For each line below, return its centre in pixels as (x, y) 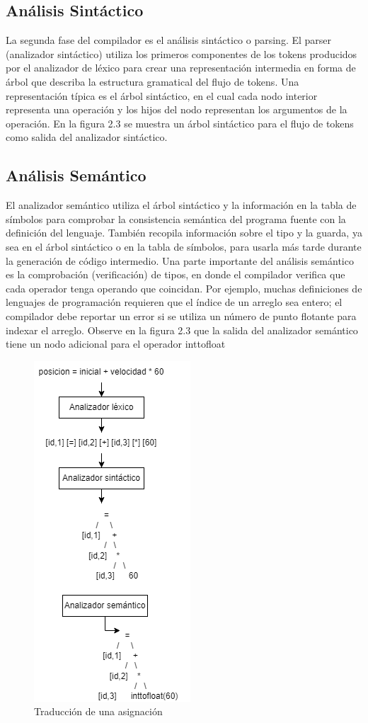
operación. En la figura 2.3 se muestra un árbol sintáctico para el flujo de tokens (180, 123)
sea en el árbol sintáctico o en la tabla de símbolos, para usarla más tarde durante (184, 246)
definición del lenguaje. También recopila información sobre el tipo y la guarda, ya (184, 233)
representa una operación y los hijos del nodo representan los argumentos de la (177, 109)
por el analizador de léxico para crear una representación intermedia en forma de (181, 68)
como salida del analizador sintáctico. (87, 137)
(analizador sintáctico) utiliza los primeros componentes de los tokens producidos (182, 53)
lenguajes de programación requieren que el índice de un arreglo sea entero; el (174, 302)
